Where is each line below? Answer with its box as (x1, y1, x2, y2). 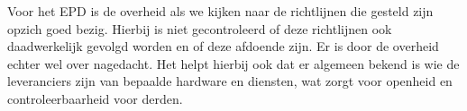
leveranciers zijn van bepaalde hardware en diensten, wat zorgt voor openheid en (7, 72, 453, 90)
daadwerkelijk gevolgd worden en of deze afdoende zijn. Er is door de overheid (7, 37, 439, 55)
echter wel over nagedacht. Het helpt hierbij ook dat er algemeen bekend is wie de (7, 54, 460, 73)
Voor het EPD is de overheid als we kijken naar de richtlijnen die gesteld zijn (7, 2, 434, 20)
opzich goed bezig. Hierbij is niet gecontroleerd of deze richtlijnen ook (7, 19, 392, 38)
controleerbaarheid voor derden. (7, 89, 183, 107)
